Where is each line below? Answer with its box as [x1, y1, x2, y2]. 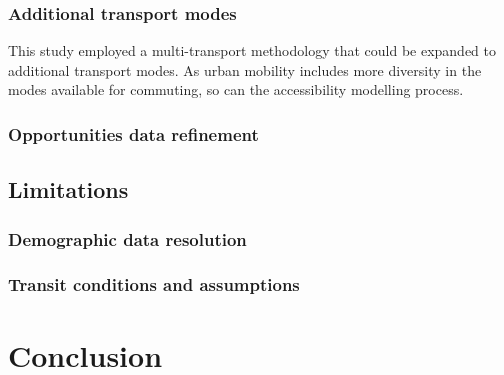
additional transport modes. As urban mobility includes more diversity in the [8, 59, 482, 80]
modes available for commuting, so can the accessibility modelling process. [8, 79, 464, 100]
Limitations [8, 174, 129, 205]
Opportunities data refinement [8, 121, 259, 146]
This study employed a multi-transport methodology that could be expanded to [8, 40, 497, 61]
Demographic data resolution [8, 226, 247, 251]
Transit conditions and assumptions [8, 272, 300, 297]
